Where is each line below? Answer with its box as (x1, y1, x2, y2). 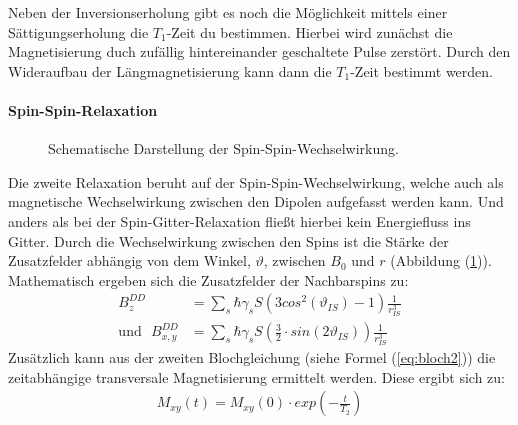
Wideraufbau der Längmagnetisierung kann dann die (8, 60, 332, 81)
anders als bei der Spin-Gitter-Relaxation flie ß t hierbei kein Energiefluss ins (8, 210, 471, 231)
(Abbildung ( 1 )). (390, 250, 492, 271)
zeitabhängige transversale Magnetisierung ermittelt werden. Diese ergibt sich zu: (8, 366, 506, 387)
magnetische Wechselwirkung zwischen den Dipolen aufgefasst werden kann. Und (8, 191, 504, 212)
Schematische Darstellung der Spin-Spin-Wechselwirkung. (48, 138, 399, 159)
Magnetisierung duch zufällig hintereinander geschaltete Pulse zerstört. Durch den (8, 41, 511, 62)
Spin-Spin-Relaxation (8, 99, 158, 120)
